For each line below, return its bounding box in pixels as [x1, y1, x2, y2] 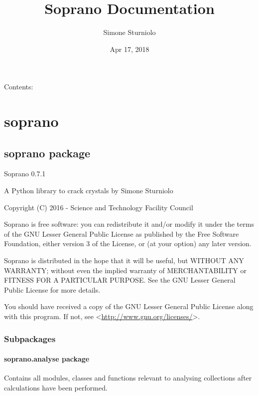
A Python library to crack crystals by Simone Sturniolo [4, 185, 173, 196]
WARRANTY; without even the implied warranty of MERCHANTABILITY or [4, 265, 247, 275]
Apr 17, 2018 [110, 43, 149, 54]
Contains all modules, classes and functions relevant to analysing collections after [4, 373, 252, 383]
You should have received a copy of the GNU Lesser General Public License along [4, 301, 254, 312]
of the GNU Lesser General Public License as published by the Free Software [4, 228, 239, 239]
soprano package [4, 145, 91, 160]
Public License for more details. [4, 284, 101, 295]
